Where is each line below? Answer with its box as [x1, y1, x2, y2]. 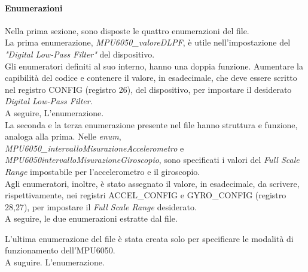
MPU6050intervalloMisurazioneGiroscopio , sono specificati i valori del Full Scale [5, 153, 300, 166]
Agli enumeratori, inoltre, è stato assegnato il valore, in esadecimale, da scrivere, [5, 177, 300, 189]
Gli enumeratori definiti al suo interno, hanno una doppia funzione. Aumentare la [5, 59, 303, 72]
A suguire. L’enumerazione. [5, 256, 105, 268]
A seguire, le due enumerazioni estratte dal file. [5, 212, 178, 225]
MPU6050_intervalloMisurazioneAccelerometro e [5, 141, 184, 154]
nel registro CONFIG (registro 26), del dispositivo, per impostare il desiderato [5, 83, 292, 95]
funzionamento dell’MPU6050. [5, 244, 115, 256]
